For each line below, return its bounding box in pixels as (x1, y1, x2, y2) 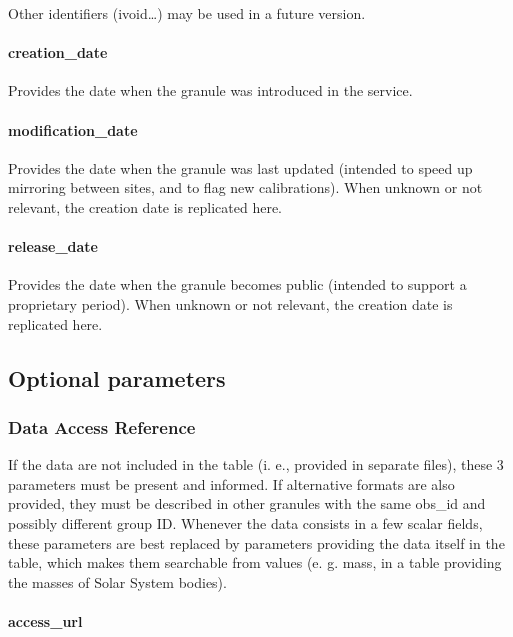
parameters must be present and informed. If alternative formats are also (8, 473, 455, 494)
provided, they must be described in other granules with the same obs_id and (8, 493, 486, 514)
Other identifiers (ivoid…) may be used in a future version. (8, 3, 366, 23)
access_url (8, 610, 83, 631)
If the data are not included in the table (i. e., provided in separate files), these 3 (8, 454, 504, 475)
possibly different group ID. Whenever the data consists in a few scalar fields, (8, 512, 483, 533)
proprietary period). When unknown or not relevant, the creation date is (8, 293, 453, 314)
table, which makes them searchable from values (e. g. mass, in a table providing (8, 552, 502, 573)
